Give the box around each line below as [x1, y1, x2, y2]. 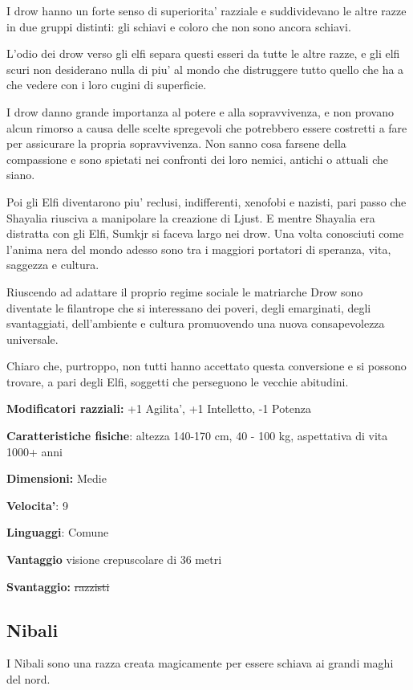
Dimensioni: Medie [6, 470, 107, 487]
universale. [6, 330, 59, 347]
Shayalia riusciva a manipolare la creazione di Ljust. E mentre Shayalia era [6, 209, 375, 226]
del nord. [6, 671, 51, 688]
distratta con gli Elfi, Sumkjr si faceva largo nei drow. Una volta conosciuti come [6, 225, 404, 242]
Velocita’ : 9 [6, 496, 68, 513]
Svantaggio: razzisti [6, 578, 110, 594]
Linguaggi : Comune [6, 524, 109, 541]
